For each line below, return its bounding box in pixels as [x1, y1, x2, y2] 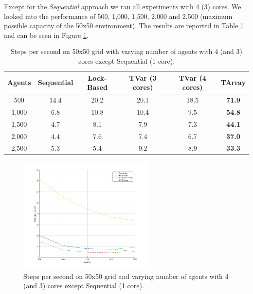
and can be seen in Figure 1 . [4, 30, 89, 40]
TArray [220, 77, 246, 87]
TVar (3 [129, 72, 157, 83]
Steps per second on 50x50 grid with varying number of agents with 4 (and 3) [10, 46, 242, 56]
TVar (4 [179, 72, 206, 83]
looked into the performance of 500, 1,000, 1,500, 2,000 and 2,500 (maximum [4, 11, 233, 21]
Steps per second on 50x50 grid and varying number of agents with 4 [23, 271, 229, 281]
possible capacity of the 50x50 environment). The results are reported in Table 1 [4, 20, 244, 31]
